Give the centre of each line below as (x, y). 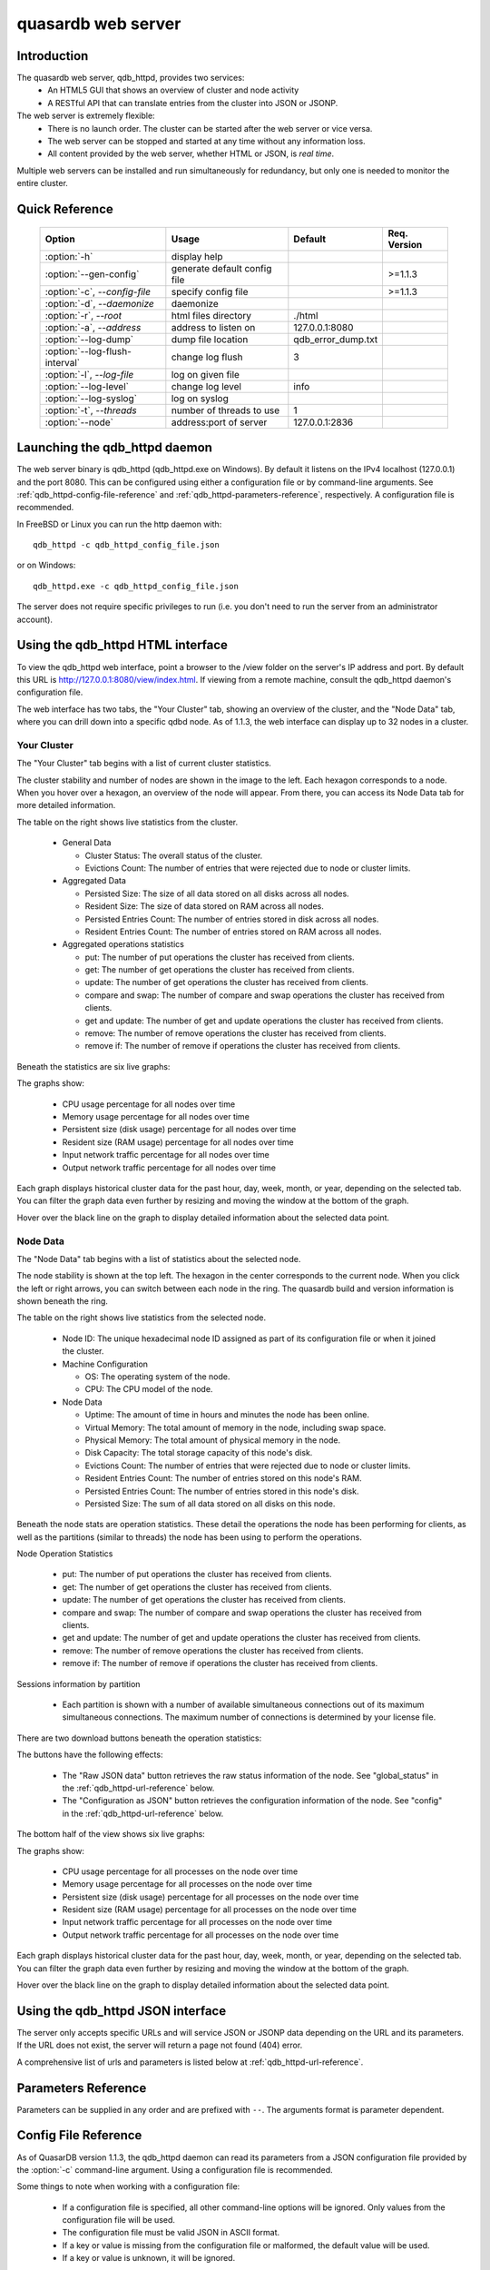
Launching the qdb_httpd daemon (115, 448)
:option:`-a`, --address (93, 327)
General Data (87, 843)
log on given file (206, 374)
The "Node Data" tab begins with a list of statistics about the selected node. (159, 1258)
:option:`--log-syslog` (91, 398)
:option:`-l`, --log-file (89, 374)
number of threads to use (225, 410)
